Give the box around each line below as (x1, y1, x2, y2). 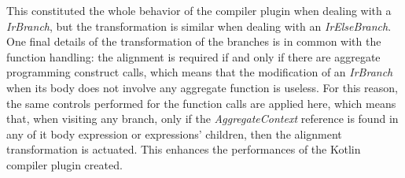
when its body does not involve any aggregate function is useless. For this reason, (6, 79, 398, 95)
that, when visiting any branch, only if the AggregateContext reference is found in (6, 110, 399, 127)
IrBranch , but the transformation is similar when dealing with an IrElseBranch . (6, 17, 392, 34)
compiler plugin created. (6, 156, 123, 172)
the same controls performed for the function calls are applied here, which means (6, 95, 396, 111)
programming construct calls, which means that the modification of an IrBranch (6, 64, 393, 80)
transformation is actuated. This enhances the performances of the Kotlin (6, 141, 361, 158)
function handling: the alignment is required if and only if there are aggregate (6, 48, 381, 65)
